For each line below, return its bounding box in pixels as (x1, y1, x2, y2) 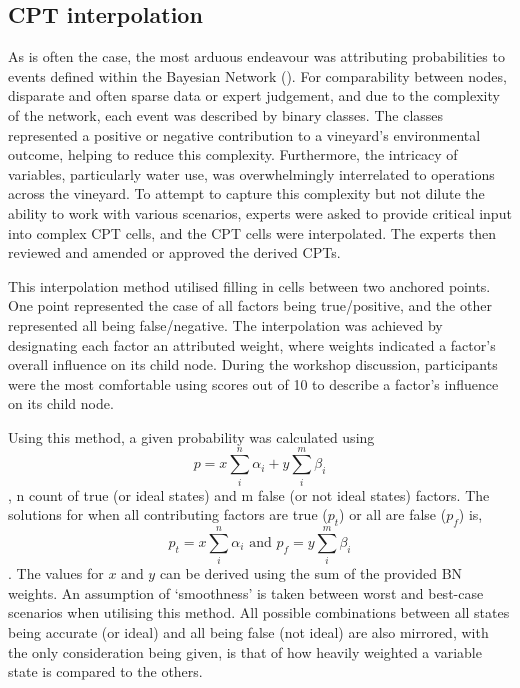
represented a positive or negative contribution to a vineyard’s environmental (8, 124, 481, 145)
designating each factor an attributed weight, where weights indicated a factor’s (8, 334, 496, 355)
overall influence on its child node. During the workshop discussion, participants (8, 354, 498, 375)
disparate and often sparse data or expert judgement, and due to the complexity (8, 85, 500, 106)
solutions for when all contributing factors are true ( (8, 504, 328, 525)
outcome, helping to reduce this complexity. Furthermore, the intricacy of (8, 144, 458, 165)
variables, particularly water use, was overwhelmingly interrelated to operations (8, 163, 495, 184)
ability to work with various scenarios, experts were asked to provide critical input (8, 202, 512, 223)
